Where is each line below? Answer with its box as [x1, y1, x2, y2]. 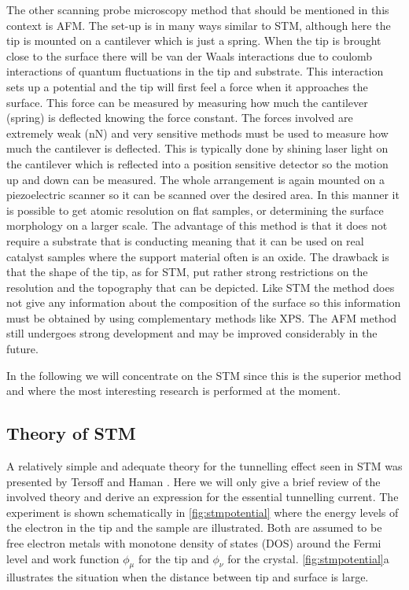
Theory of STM [6, 421, 136, 445]
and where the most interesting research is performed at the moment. [6, 382, 341, 399]
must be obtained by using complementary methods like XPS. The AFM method [6, 309, 397, 326]
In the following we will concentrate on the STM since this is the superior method [6, 367, 402, 383]
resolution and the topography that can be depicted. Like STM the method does [6, 278, 395, 295]
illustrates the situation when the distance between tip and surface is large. [6, 569, 369, 585]
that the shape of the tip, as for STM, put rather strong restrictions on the [6, 264, 368, 280]
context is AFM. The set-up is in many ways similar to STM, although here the [6, 17, 391, 33]
